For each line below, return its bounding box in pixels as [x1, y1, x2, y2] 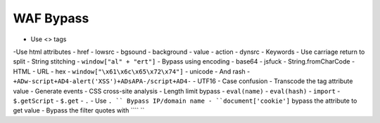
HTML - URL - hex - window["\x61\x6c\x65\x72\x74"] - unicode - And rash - [13, 67, 251, 75]
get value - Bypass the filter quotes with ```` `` [13, 106, 145, 115]
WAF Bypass [13, 10, 89, 26]
